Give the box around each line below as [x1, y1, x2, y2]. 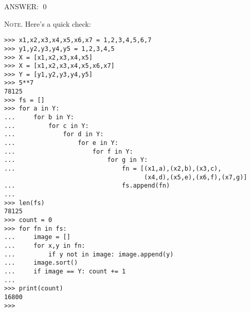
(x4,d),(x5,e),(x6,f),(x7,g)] [144, 173, 247, 181]
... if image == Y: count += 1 [4, 267, 126, 275]
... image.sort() [4, 259, 78, 267]
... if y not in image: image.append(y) [4, 250, 174, 258]
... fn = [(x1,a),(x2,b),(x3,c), [4, 165, 222, 173]
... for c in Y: [4, 122, 89, 130]
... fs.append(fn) [4, 182, 170, 190]
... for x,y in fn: [4, 242, 85, 249]
